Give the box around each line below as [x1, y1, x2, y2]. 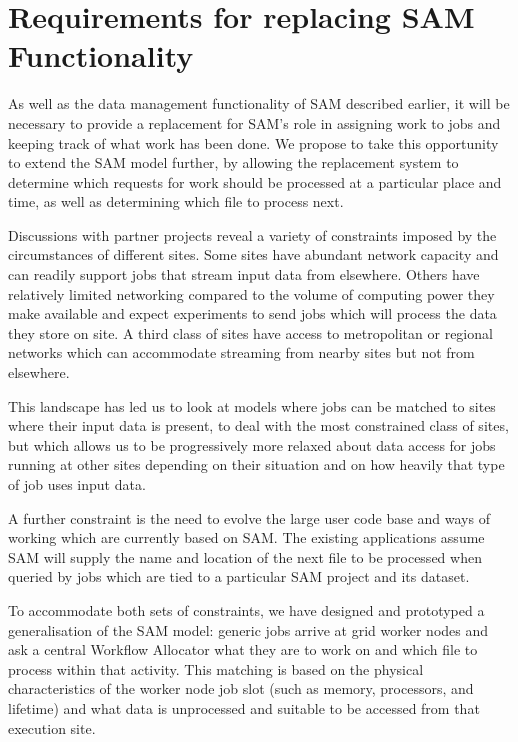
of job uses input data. [8, 474, 146, 494]
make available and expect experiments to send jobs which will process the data [8, 303, 497, 324]
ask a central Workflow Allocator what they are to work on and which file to [8, 639, 478, 660]
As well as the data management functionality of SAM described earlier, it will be [8, 93, 510, 114]
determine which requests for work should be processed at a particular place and [8, 171, 502, 192]
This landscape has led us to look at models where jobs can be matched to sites [8, 395, 496, 416]
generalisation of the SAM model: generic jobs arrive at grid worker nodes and [8, 619, 489, 640]
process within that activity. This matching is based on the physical [8, 658, 424, 679]
